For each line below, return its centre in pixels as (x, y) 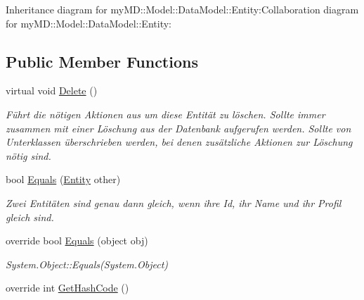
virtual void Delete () (52, 90)
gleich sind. (30, 217)
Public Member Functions (102, 61)
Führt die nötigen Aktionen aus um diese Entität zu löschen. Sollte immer (165, 114)
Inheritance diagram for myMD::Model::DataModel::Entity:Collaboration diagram (182, 9)
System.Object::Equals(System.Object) (87, 264)
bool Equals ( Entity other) (63, 179)
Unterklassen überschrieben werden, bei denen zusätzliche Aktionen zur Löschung (179, 142)
